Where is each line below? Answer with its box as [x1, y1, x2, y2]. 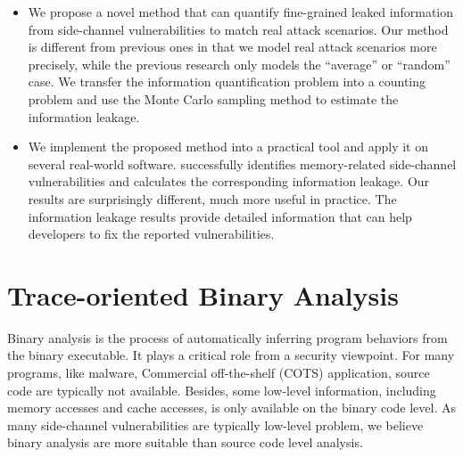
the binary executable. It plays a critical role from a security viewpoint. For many [7, 346, 455, 364]
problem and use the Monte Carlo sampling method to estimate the [28, 89, 399, 108]
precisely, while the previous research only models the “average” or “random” [28, 54, 451, 73]
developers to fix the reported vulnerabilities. [28, 224, 275, 243]
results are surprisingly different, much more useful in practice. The [28, 189, 397, 208]
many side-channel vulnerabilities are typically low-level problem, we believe [7, 415, 424, 434]
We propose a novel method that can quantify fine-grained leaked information [28, 3, 454, 20]
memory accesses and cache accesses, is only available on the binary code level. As [7, 398, 457, 417]
